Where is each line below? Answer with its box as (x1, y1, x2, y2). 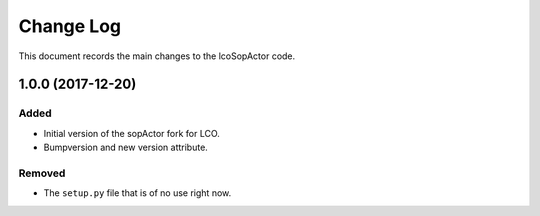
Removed (18, 166, 66, 180)
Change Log (18, 15, 122, 37)
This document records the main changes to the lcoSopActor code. (18, 50, 296, 62)
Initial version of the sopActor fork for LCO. (43, 127, 220, 139)
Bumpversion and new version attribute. (43, 141, 209, 154)
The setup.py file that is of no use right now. (43, 187, 232, 199)
